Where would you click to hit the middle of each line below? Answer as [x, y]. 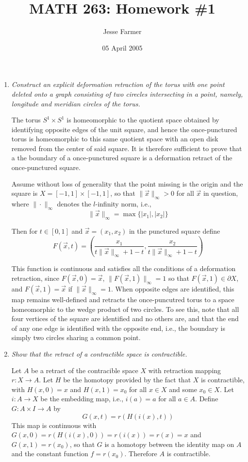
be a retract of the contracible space [85, 370]
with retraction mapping [185, 370]
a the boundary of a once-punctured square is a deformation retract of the [122, 158]
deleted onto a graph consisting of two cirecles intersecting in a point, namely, [127, 94]
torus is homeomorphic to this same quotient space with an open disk [115, 139]
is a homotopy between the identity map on [169, 444]
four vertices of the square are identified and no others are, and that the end [125, 318]
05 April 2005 [122, 47]
